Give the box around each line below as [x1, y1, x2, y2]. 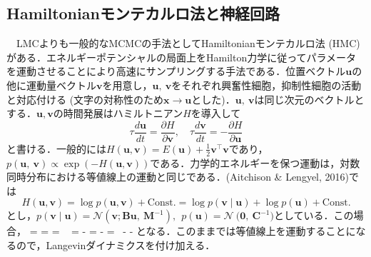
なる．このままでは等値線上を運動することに [146, 223, 356, 238]
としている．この [273, 208, 354, 223]
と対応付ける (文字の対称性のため [6, 91, 164, 106]
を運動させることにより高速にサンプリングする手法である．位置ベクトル [6, 64, 346, 79]
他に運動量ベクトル [6, 77, 96, 92]
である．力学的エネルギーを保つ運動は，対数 [150, 155, 360, 170]
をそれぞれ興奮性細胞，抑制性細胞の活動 [171, 77, 362, 92]
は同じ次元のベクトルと [254, 91, 365, 106]
